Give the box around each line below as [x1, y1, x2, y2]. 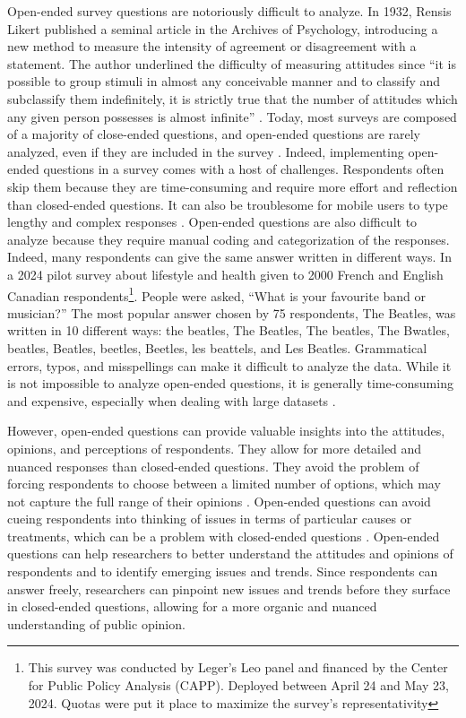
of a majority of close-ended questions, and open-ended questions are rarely [7, 125, 420, 143]
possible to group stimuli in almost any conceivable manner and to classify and [7, 72, 441, 91]
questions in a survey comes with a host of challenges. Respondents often [43, 160, 444, 178]
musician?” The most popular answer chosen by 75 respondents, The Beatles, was [7, 303, 456, 322]
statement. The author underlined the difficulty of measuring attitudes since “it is [7, 54, 457, 73]
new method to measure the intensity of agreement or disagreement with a [7, 37, 417, 56]
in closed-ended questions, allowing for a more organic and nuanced [7, 597, 377, 616]
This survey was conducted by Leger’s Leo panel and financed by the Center [28, 658, 448, 677]
